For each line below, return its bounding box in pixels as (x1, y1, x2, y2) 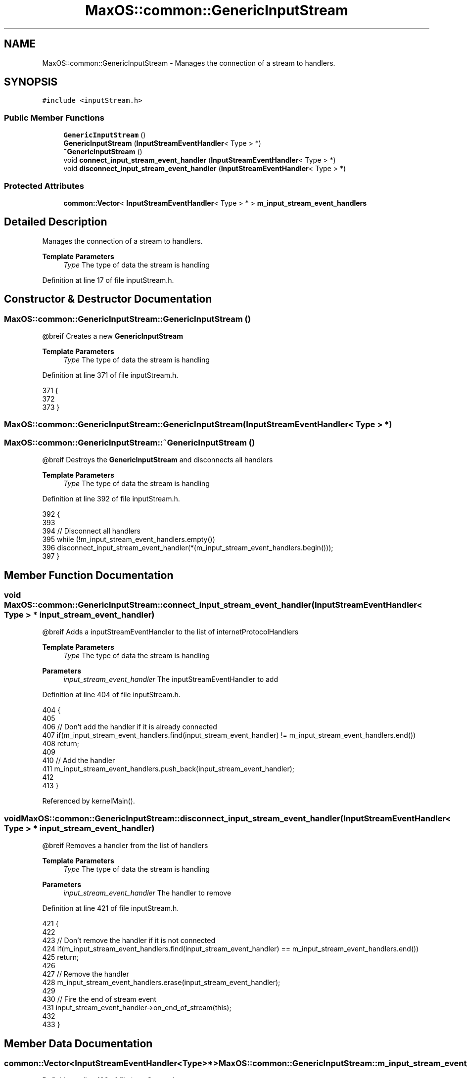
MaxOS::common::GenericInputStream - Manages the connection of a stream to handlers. (42, 58, 335, 67)
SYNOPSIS (4, 76, 58, 89)
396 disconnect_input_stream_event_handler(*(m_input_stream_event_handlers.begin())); (42, 543, 333, 552)
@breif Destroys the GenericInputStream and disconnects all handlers (42, 455, 273, 464)
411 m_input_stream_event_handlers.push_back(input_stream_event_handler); (42, 764, 295, 773)
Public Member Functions (4, 112, 104, 123)
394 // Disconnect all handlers (42, 527, 141, 536)
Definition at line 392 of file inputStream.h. (42, 494, 180, 503)
